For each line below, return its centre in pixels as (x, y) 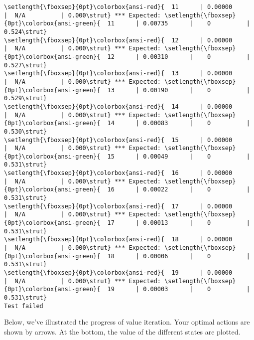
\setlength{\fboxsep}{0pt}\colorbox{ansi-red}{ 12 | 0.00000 (118, 40)
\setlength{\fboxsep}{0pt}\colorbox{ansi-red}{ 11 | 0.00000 (118, 7)
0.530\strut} (25, 131)
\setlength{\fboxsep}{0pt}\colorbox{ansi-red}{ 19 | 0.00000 (118, 273)
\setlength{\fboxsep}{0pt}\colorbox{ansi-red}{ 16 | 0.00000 (118, 173)
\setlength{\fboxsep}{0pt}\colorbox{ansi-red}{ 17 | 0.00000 (118, 206)
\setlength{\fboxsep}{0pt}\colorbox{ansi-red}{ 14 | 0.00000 (118, 106)
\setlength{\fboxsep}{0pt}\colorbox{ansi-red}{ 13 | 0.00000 (118, 74)
